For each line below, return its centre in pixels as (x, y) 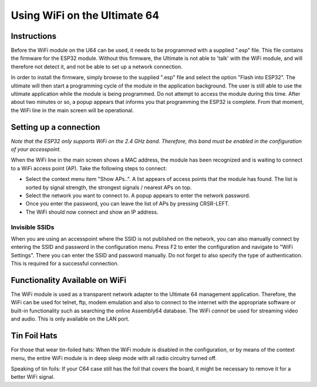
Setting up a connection (55, 127)
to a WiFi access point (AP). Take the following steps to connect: (89, 168)
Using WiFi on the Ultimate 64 (85, 15)
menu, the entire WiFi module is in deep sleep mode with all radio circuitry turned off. (114, 358)
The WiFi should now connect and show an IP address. (92, 212)
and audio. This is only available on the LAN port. (70, 319)
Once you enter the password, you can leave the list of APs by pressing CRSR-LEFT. (128, 204)
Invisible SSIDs (33, 227)
